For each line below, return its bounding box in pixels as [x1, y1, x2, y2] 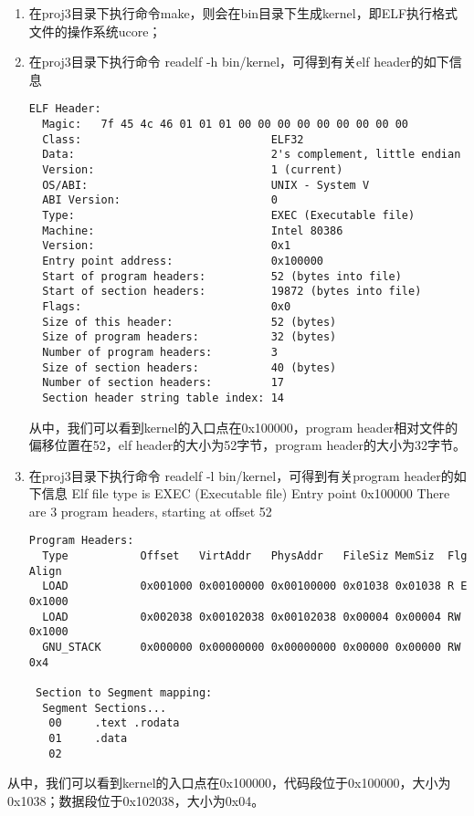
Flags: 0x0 [42, 299, 291, 313]
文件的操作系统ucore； [28, 21, 162, 40]
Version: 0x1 [42, 239, 291, 253]
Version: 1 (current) [42, 163, 343, 176]
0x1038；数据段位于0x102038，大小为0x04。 [7, 790, 265, 810]
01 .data [48, 732, 128, 745]
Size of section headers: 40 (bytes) [42, 361, 337, 374]
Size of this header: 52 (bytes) [42, 315, 337, 329]
